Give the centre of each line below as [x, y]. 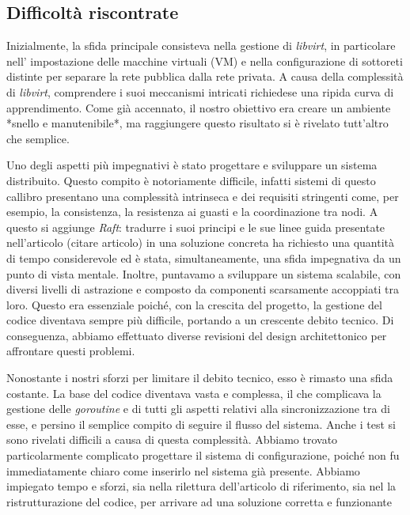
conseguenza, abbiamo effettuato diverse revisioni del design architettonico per [197, 335]
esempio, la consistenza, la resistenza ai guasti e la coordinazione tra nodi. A [192, 212]
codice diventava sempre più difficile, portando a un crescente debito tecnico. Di [200, 320]
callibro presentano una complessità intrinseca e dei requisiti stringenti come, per [203, 196]
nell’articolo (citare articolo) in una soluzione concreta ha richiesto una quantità [200, 242]
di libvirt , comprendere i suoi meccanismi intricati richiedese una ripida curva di [200, 91]
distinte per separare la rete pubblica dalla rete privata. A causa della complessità [205, 76]
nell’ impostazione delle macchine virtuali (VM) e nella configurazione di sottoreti [205, 61]
